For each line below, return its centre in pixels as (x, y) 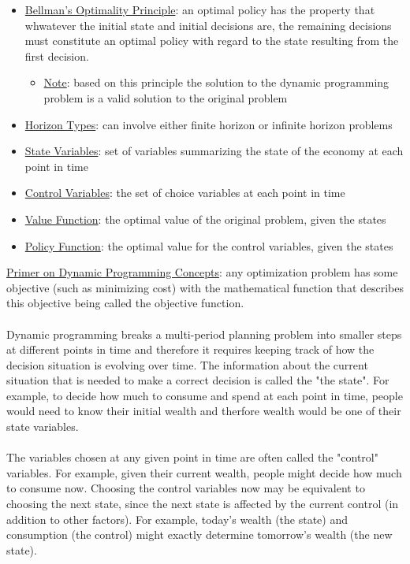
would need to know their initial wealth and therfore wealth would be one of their (204, 411)
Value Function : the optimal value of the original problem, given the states (205, 219)
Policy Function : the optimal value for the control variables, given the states (209, 245)
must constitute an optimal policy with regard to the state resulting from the (212, 41)
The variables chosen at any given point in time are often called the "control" (192, 457)
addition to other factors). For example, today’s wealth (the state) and (177, 519)
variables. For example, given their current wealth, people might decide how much (204, 472)
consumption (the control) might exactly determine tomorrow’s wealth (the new (199, 534)
